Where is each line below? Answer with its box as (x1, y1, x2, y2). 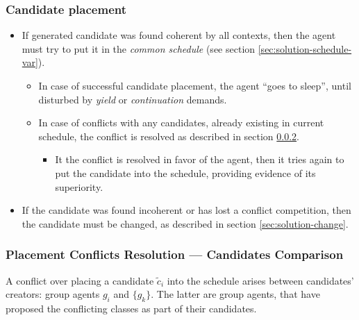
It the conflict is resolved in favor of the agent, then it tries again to (55, 152, 344, 167)
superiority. (55, 179, 103, 194)
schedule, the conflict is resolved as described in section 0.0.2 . (38, 128, 300, 143)
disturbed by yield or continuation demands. (38, 92, 227, 106)
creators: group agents (6, 287, 100, 301)
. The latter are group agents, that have (151, 287, 320, 301)
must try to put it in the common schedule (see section (22, 41, 256, 56)
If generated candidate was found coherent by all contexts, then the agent (22, 28, 336, 42)
